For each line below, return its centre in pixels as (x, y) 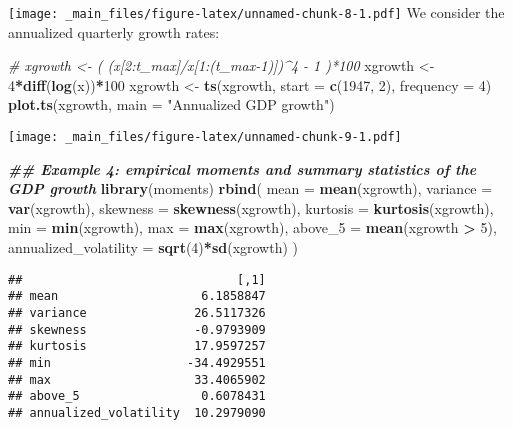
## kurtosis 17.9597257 (137, 346)
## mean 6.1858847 (137, 296)
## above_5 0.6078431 (137, 396)
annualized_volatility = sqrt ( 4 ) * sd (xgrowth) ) (153, 247)
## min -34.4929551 (137, 362)
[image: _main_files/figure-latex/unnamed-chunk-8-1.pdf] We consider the (256, 12)
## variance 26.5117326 (137, 312)
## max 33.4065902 (137, 379)
